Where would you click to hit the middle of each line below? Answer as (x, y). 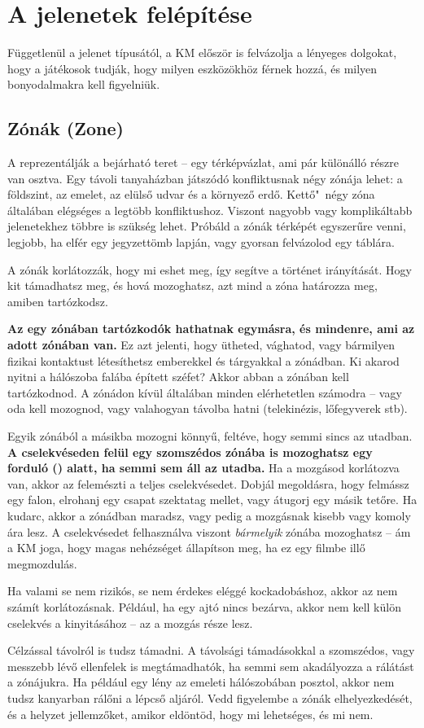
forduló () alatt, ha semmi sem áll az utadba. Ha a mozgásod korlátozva (203, 468)
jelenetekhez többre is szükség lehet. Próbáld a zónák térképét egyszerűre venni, (207, 226)
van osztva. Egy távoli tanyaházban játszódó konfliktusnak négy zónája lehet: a (205, 178)
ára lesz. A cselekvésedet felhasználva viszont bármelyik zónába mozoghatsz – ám (209, 531)
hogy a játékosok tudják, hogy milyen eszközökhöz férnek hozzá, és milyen (192, 68)
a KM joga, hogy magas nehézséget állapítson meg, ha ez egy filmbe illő (186, 548)
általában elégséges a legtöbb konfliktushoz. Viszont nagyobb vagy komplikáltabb (210, 210)
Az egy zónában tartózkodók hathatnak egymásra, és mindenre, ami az (211, 329)
